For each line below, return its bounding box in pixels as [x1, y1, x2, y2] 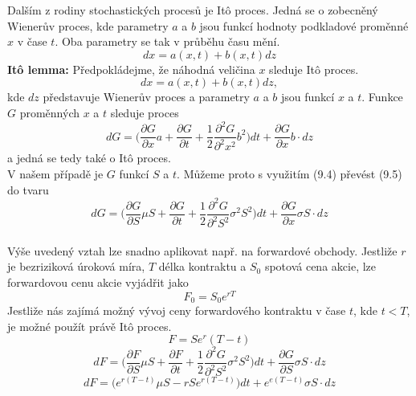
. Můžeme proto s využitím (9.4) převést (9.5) [177, 165, 402, 182]
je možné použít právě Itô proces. [7, 317, 172, 334]
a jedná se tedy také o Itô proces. [7, 149, 171, 166]
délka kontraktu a [158, 258, 247, 275]
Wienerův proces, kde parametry [7, 17, 169, 34]
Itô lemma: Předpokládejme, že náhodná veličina [7, 60, 255, 77]
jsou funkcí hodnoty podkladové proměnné [199, 17, 409, 34]
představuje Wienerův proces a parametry [43, 88, 250, 105]
